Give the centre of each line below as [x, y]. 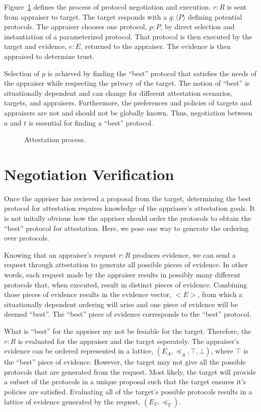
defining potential [215, 16]
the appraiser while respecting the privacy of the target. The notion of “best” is [127, 83]
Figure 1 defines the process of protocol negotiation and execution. [108, 7]
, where [222, 351]
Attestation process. [55, 139]
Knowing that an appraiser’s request [60, 254]
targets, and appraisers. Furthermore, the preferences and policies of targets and [128, 103]
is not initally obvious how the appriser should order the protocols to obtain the [128, 218]
